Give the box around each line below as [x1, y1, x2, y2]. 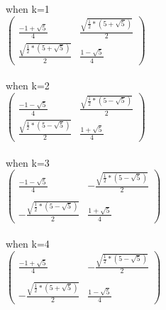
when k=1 [6, 1, 50, 16]
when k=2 [6, 78, 50, 93]
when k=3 [6, 155, 50, 170]
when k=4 [6, 236, 50, 251]
